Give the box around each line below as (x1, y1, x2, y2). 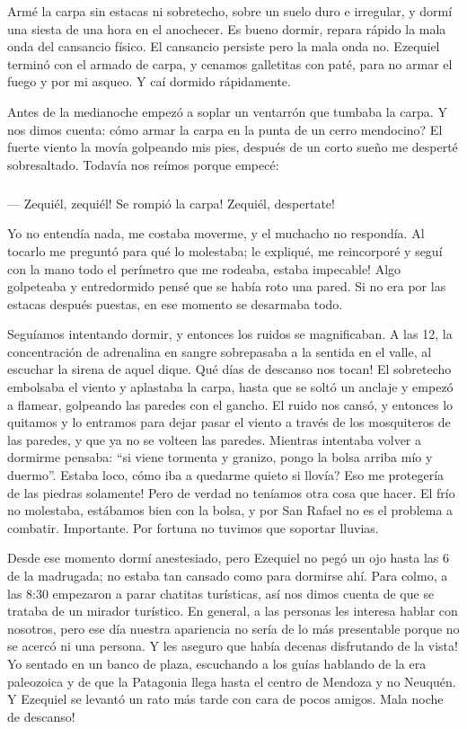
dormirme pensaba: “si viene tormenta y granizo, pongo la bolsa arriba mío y (7, 448, 433, 467)
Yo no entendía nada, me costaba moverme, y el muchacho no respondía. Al (7, 224, 425, 243)
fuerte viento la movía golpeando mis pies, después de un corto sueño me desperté (7, 138, 458, 156)
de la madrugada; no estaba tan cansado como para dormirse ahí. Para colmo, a (7, 566, 448, 584)
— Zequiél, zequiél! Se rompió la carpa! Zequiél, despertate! (7, 193, 335, 212)
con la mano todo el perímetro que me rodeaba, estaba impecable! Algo (7, 259, 401, 278)
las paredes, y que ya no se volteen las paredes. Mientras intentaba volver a (7, 430, 422, 449)
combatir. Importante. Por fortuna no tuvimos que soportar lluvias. (7, 518, 379, 537)
